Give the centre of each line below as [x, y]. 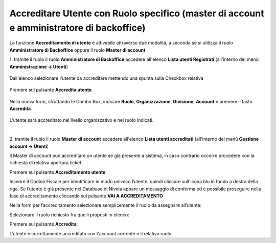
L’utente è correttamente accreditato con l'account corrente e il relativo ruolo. [91, 233]
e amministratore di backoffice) [77, 28]
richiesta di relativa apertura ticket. [46, 163]
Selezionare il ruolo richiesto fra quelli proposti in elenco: [70, 214]
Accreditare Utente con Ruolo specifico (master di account [137, 13]
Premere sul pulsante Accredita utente [51, 90]
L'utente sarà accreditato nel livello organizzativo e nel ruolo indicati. [82, 120]
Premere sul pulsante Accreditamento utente [57, 172]
